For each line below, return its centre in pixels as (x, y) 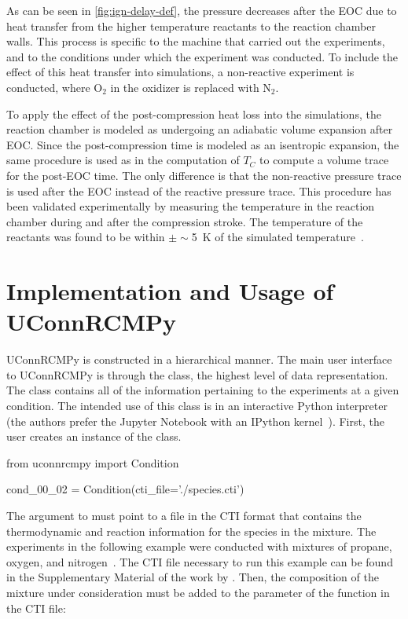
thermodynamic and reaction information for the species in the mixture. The (191, 531)
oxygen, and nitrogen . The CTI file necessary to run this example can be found (200, 561)
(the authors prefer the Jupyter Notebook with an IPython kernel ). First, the (195, 421)
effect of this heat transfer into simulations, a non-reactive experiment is (180, 72)
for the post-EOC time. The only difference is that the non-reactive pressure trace (204, 175)
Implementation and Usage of (170, 291)
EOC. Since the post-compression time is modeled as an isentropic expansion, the (203, 144)
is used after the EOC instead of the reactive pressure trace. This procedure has (199, 190)
